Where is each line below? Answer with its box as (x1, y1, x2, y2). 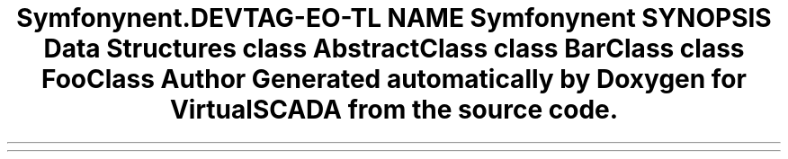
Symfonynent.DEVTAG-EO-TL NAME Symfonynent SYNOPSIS (16, 3, 772, 33)
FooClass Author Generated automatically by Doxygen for (41, 64, 747, 94)
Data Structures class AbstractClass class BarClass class (43, 33, 745, 64)
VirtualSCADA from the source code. (169, 94, 619, 125)
